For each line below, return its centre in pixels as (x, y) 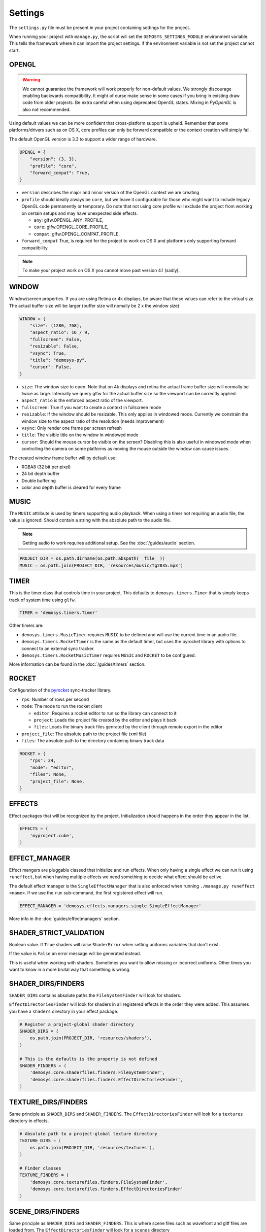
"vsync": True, (48, 353)
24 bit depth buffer (41, 474)
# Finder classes (40, 1168)
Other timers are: (26, 625)
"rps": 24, (43, 761)
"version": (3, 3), (53, 159)
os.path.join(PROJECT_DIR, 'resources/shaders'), (91, 1038)
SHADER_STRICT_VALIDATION (57, 933)
